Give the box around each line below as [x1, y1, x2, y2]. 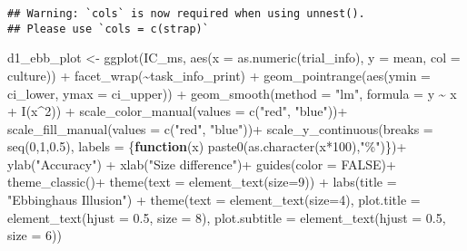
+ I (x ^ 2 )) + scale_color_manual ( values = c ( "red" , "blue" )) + [7, 101, 348, 121]
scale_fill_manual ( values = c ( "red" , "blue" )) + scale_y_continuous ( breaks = [7, 119, 433, 138]
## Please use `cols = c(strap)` [7, 22, 209, 35]
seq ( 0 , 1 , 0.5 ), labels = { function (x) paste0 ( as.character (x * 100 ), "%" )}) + [7, 137, 407, 156]
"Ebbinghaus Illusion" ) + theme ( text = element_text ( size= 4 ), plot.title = [7, 190, 421, 209]
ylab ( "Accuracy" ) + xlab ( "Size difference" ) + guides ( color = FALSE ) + [7, 154, 396, 173]
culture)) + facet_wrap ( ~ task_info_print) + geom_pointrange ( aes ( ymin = [7, 65, 431, 84]
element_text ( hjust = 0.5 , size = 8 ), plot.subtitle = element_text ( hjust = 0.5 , [7, 208, 446, 227]
